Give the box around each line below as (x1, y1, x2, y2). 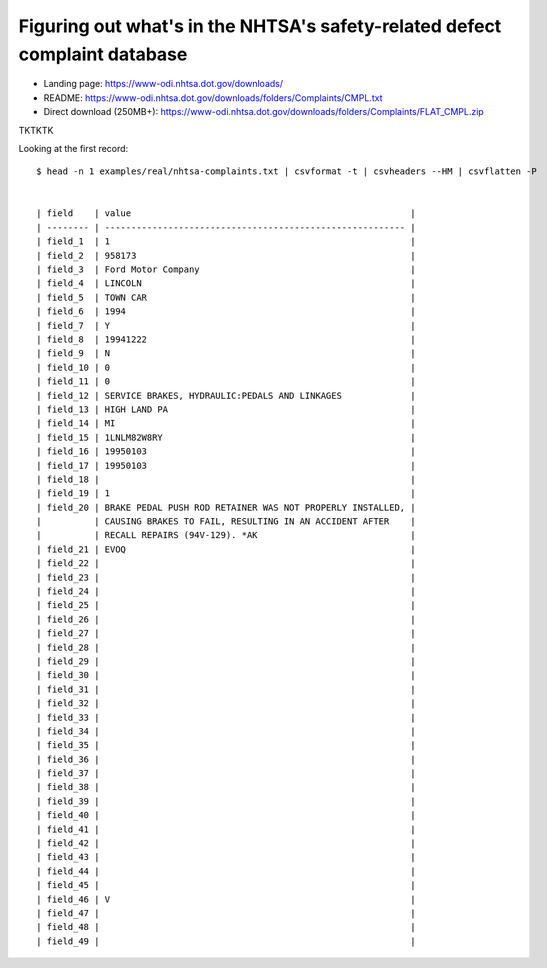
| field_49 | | (36, 935, 416, 947)
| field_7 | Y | (36, 320, 416, 331)
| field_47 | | (36, 908, 416, 919)
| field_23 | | (36, 571, 416, 583)
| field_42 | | (36, 838, 416, 849)
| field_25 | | (36, 600, 416, 611)
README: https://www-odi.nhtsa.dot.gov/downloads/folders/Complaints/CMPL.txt (43, 91, 383, 104)
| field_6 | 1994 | (36, 306, 416, 317)
